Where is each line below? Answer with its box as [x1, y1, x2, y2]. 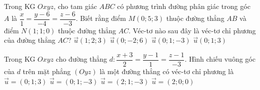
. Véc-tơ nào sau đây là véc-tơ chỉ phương [128, 25, 256, 35]
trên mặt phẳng [22, 66, 71, 76]
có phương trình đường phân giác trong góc [117, 1, 250, 11]
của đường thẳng [4, 35, 55, 45]
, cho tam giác [53, 1, 97, 11]
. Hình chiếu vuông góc [184, 54, 255, 64]
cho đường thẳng [55, 54, 107, 64]
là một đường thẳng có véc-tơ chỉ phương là [99, 66, 234, 76]
